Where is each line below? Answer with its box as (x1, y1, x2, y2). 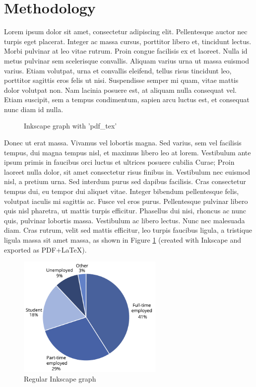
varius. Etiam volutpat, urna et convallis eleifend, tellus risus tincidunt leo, (4, 65, 232, 75)
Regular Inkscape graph (24, 374, 96, 384)
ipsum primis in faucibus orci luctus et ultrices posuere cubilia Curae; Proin (4, 157, 235, 167)
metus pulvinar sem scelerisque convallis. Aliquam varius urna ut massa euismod (4, 55, 249, 65)
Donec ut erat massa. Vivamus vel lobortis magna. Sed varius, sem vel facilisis (4, 137, 242, 148)
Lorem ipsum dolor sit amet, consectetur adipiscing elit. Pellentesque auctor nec (4, 26, 248, 37)
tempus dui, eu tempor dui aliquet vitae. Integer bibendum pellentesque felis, (4, 186, 239, 196)
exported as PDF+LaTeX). (4, 244, 87, 255)
